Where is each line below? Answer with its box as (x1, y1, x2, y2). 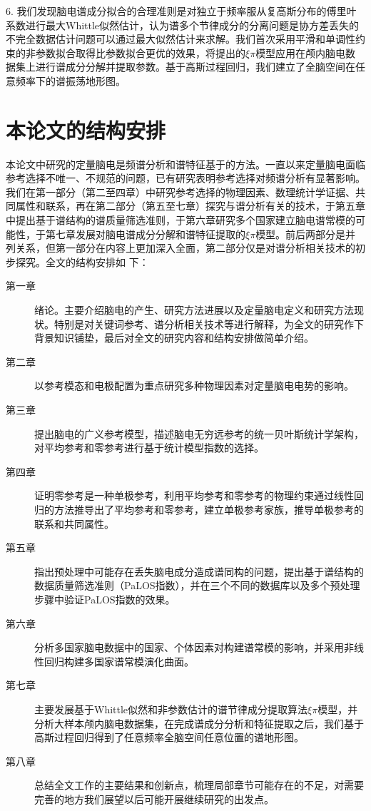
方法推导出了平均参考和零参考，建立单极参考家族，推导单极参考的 (54, 501, 364, 516)
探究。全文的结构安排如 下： (15, 254, 149, 269)
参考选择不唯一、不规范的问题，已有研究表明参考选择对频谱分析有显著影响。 (6, 170, 365, 185)
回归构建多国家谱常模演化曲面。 (44, 653, 194, 668)
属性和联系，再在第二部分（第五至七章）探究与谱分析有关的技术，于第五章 (15, 198, 365, 213)
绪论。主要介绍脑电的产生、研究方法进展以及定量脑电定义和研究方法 (34, 302, 354, 317)
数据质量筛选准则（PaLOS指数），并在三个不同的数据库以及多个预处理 (34, 578, 360, 593)
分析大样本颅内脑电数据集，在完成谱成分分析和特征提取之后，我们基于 (34, 715, 364, 730)
